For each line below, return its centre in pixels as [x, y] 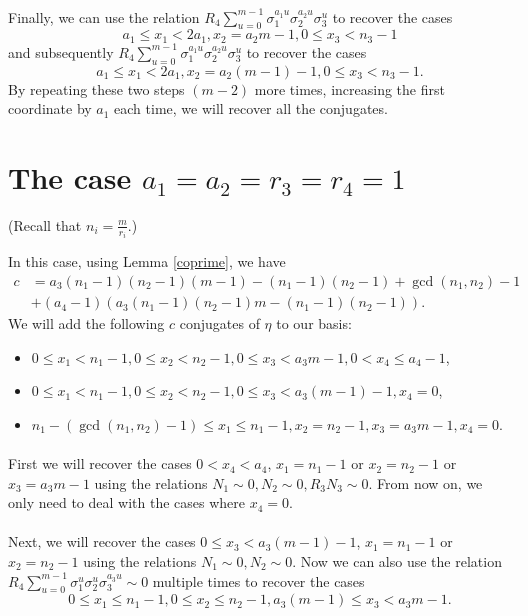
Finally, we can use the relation [104, 16]
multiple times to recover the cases [258, 580]
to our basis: [314, 323]
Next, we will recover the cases [102, 541]
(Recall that [45, 224]
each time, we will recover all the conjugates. [251, 108]
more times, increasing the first [349, 88]
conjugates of [219, 323]
